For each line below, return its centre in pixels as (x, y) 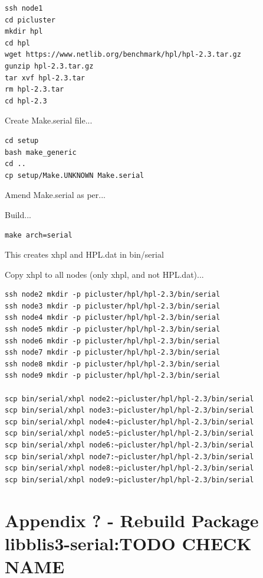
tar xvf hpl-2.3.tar (45, 78)
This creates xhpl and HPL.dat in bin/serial (84, 254)
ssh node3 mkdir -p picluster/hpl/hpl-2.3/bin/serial (113, 306)
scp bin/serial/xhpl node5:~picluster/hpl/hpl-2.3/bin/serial (129, 433)
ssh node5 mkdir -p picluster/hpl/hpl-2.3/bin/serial (113, 329)
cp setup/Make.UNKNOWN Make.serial (75, 175)
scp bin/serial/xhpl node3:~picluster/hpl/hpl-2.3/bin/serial (129, 410)
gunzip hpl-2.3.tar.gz (49, 66)
